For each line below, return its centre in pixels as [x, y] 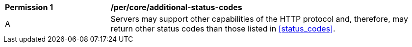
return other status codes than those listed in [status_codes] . [223, 29]
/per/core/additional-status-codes [176, 7]
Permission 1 [29, 7]
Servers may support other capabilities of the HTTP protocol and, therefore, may [259, 19]
